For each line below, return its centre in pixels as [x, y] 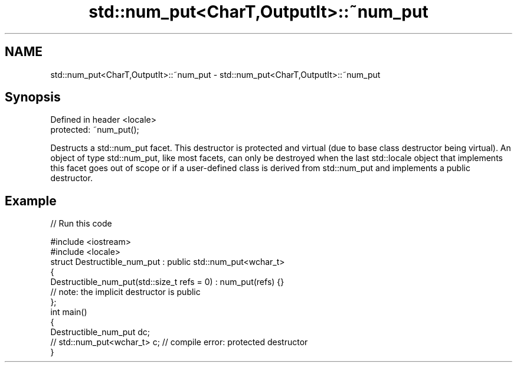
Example [31, 201]
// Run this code [81, 224]
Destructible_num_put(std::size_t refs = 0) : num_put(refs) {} [167, 282]
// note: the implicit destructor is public [125, 292]
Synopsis [33, 97]
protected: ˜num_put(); [95, 130]
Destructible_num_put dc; [100, 332]
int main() [69, 312]
